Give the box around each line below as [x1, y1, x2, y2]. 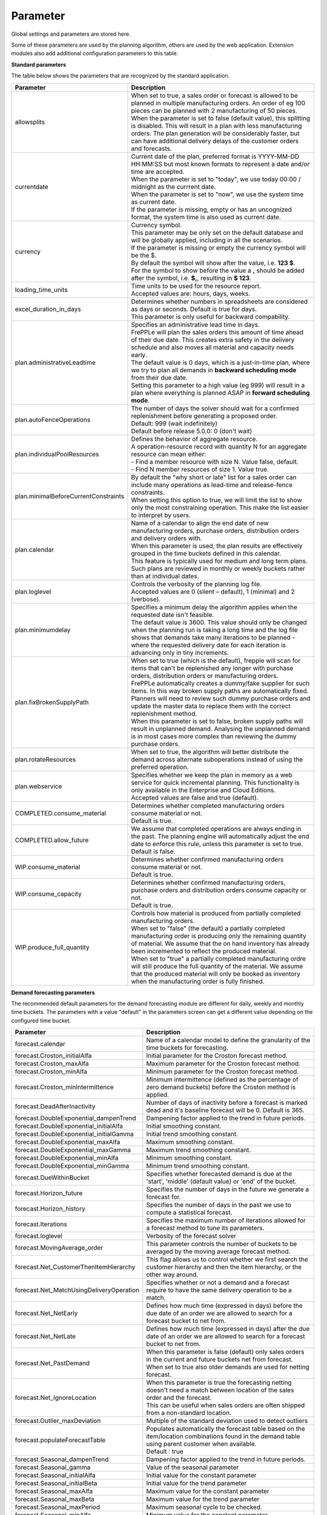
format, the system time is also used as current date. [131, 213, 281, 221]
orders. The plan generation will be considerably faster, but [131, 129, 300, 138]
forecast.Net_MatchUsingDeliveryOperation [15, 1286, 139, 1294]
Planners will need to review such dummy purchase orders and [131, 694, 311, 702]
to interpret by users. [131, 511, 191, 519]
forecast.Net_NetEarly [15, 1309, 78, 1317]
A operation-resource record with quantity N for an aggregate [131, 442, 307, 451]
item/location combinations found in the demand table [146, 1432, 300, 1440]
